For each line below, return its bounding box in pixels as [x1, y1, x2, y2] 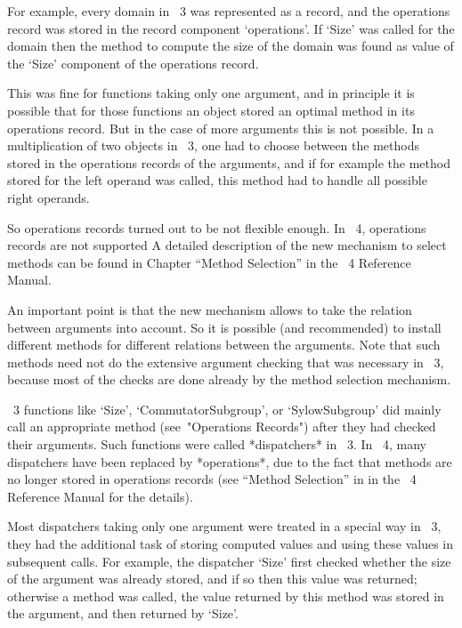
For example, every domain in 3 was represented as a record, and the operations [7, 2, 450, 20]
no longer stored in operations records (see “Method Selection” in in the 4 [7, 470, 417, 488]
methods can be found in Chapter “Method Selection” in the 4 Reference [7, 253, 411, 271]
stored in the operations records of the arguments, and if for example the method [7, 153, 450, 172]
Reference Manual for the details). [7, 487, 193, 505]
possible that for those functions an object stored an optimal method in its [7, 101, 415, 119]
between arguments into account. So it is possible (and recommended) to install [7, 318, 442, 336]
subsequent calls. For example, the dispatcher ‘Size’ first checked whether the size [7, 552, 451, 570]
